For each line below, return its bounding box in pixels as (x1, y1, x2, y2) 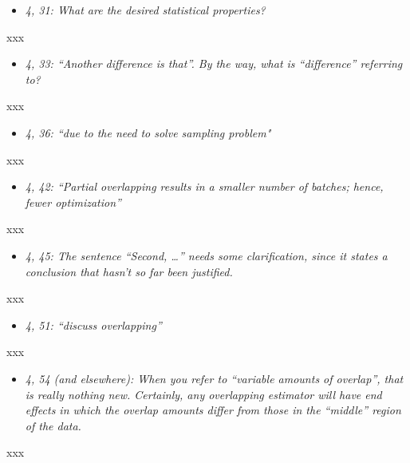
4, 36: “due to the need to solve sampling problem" (25, 124, 271, 140)
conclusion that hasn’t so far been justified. (25, 263, 233, 279)
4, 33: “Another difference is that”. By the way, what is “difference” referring (25, 55, 403, 72)
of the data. (25, 417, 81, 433)
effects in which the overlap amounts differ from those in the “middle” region (25, 402, 401, 418)
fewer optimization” (25, 193, 121, 210)
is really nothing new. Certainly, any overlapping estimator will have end (25, 386, 382, 402)
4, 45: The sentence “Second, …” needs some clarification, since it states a (25, 247, 388, 263)
